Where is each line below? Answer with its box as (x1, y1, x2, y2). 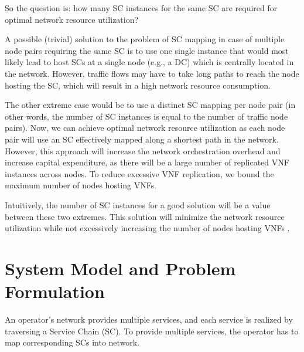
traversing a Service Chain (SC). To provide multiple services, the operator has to (5, 324, 299, 337)
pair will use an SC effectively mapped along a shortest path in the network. (5, 133, 279, 145)
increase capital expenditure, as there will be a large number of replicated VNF (5, 156, 289, 168)
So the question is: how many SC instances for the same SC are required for (5, 2, 278, 13)
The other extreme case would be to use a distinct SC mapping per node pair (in (5, 99, 296, 111)
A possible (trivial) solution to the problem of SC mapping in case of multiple (5, 33, 285, 45)
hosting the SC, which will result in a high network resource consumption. (5, 79, 271, 91)
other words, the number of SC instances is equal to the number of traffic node (5, 110, 288, 122)
